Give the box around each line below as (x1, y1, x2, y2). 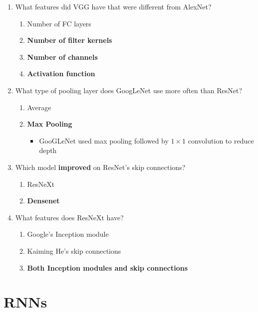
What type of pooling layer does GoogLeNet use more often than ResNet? (15, 85, 243, 95)
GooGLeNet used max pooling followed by (39, 135, 169, 146)
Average (27, 102, 51, 112)
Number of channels (27, 51, 98, 62)
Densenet (27, 195, 60, 206)
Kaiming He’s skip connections (27, 245, 121, 256)
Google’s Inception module (27, 229, 109, 239)
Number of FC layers (27, 18, 91, 28)
